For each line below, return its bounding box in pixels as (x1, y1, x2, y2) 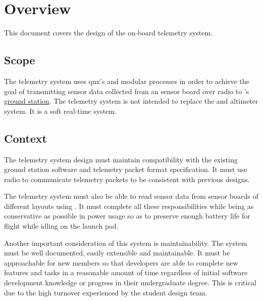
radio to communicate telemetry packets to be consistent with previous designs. (4, 174, 250, 184)
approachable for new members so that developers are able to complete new (4, 257, 238, 268)
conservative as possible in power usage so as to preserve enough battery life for (4, 210, 250, 221)
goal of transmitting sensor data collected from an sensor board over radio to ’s (4, 85, 249, 96)
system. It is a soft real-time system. (4, 105, 117, 116)
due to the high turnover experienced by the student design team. (4, 287, 207, 297)
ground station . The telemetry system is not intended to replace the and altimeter (4, 96, 258, 106)
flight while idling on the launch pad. (4, 221, 119, 231)
